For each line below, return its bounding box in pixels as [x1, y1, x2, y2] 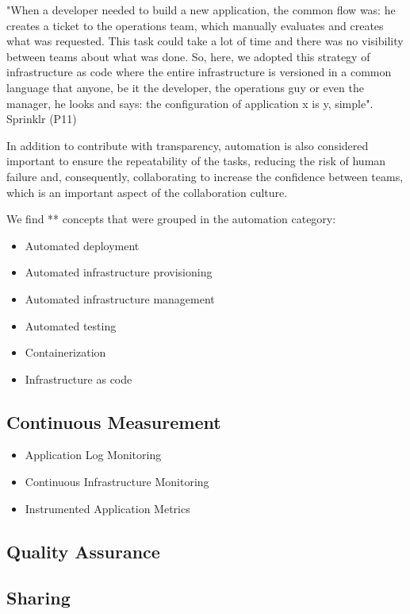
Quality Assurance [6, 539, 160, 563]
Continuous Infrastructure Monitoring [25, 473, 209, 490]
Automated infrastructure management [25, 290, 215, 307]
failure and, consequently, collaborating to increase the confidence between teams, [6, 168, 404, 184]
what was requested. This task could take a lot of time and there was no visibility [6, 33, 404, 49]
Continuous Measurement [6, 409, 221, 434]
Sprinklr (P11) [6, 110, 77, 127]
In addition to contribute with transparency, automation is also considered [6, 137, 369, 153]
